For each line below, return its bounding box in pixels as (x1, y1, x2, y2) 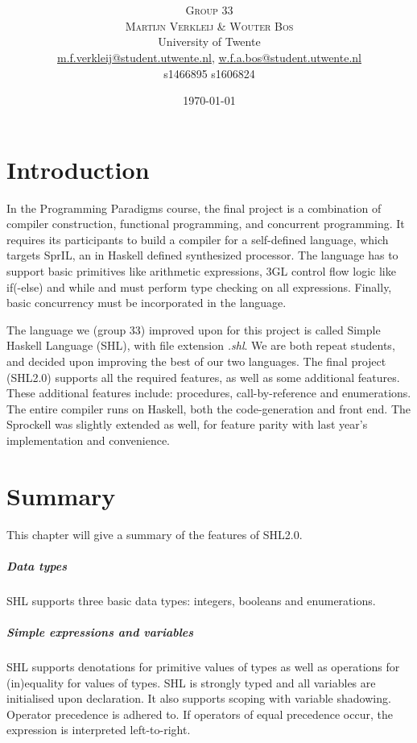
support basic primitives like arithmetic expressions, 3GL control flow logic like (6, 263, 396, 280)
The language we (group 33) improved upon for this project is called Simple (6, 321, 381, 338)
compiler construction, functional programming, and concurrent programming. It (6, 215, 405, 232)
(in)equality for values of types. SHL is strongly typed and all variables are (6, 674, 376, 691)
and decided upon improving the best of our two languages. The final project (6, 353, 386, 370)
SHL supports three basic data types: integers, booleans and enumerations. (6, 591, 376, 608)
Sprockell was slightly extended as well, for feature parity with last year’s (6, 416, 368, 433)
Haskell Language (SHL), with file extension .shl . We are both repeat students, (6, 337, 395, 354)
